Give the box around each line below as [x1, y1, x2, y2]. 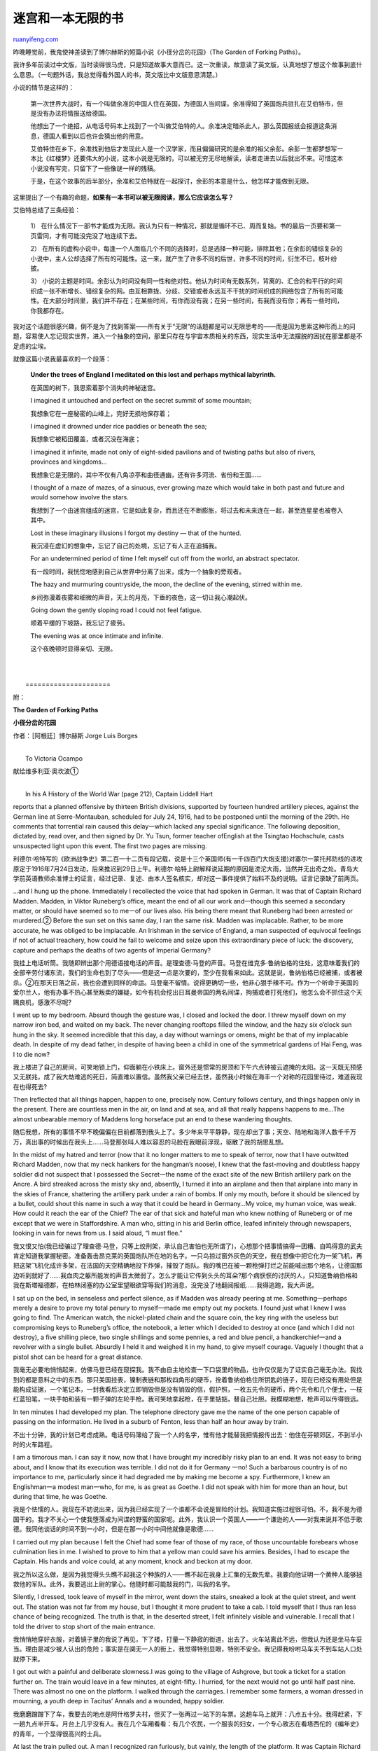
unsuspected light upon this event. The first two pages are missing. [13, 841, 207, 850]
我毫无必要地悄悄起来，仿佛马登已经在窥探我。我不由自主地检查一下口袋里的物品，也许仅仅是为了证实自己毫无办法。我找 [13, 1366, 363, 1374]
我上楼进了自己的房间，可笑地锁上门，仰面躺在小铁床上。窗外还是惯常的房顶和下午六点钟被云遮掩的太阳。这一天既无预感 [13, 1063, 363, 1071]
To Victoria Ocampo [25, 754, 83, 763]
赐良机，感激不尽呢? [13, 998, 72, 1006]
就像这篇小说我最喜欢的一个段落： [13, 354, 111, 364]
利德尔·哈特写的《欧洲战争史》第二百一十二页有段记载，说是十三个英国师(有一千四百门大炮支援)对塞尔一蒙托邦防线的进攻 [13, 854, 363, 863]
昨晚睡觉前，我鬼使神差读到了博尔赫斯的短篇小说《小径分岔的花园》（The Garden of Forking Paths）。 [13, 48, 304, 56]
